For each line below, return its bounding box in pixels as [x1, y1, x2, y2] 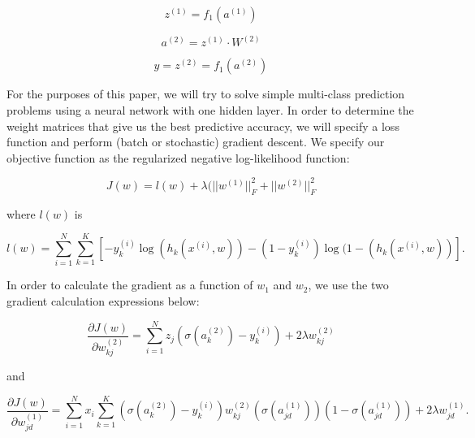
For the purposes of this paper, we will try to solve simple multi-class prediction [6, 85, 405, 102]
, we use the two [308, 276, 389, 293]
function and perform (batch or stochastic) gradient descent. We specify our [6, 133, 385, 150]
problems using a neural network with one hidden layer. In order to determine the [6, 102, 414, 119]
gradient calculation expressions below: [6, 293, 200, 310]
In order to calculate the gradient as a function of [6, 276, 253, 293]
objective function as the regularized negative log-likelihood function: [6, 149, 350, 166]
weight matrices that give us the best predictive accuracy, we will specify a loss [6, 117, 399, 134]
